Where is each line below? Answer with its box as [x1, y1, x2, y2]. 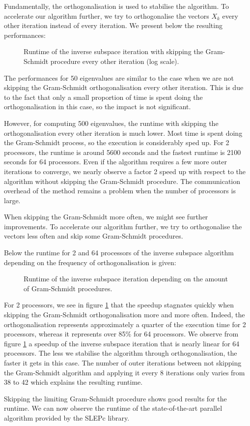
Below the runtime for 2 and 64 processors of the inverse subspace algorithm [4, 247, 234, 258]
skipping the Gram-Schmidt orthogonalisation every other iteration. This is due [4, 82, 244, 92]
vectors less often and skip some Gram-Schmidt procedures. [4, 231, 183, 241]
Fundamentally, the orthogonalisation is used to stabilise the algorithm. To [4, 1, 229, 11]
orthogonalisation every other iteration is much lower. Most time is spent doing [4, 127, 243, 138]
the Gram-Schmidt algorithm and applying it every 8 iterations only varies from [4, 367, 245, 377]
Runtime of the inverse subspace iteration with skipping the [24, 46, 203, 57]
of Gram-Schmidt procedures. [24, 283, 112, 293]
